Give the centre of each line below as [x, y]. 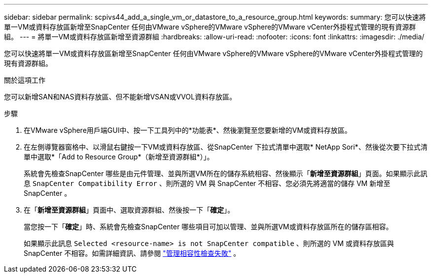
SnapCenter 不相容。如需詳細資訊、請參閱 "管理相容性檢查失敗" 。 [132, 253]
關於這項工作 [25, 80]
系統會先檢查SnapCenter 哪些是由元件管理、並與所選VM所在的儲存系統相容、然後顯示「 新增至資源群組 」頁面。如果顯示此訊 [226, 173]
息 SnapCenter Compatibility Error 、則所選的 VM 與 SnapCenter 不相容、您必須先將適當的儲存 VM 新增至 [207, 183]
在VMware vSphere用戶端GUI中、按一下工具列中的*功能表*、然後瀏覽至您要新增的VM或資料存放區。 [188, 130]
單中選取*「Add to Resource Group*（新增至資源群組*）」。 [119, 157]
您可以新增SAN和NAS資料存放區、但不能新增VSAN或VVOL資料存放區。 [120, 97]
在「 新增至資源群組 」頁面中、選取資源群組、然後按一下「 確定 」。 [129, 210]
